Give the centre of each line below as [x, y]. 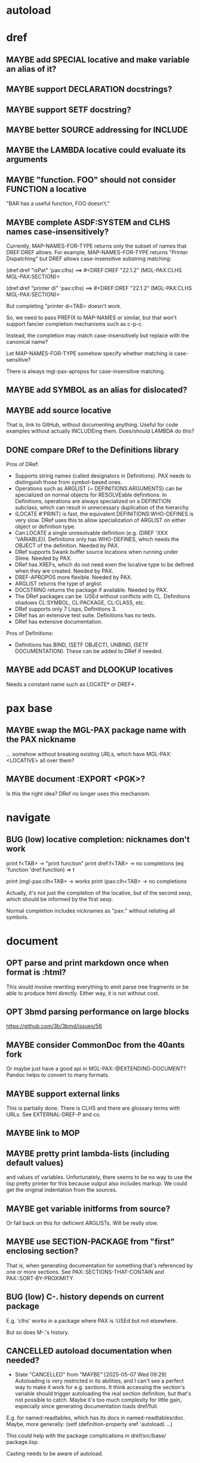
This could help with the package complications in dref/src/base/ [86, 1436]
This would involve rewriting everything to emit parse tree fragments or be [98, 987]
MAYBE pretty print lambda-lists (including [88, 1154]
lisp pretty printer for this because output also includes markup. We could [97, 1184]
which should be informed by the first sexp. [60, 899]
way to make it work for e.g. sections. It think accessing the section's [100, 1387]
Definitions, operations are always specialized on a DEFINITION [93, 501]
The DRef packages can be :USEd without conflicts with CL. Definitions [102, 596]
